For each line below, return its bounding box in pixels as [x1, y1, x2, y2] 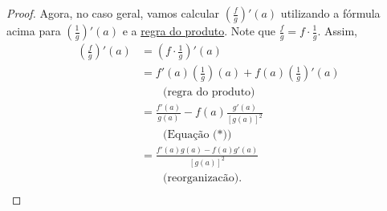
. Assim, [317, 22, 357, 39]
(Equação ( [163, 129, 218, 141]
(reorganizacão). [163, 172, 242, 184]
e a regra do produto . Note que [122, 22, 275, 39]
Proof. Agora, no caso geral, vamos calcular [6, 5, 220, 21]
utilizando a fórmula [280, 5, 381, 21]
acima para [6, 22, 61, 39]
